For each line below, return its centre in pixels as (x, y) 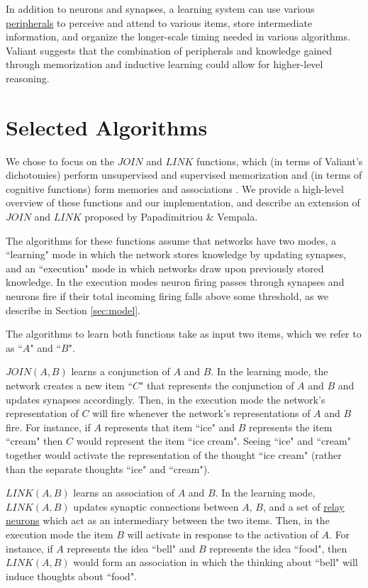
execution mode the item (60, 534)
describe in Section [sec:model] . (73, 310)
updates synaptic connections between (156, 506)
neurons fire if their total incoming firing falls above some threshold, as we (167, 296)
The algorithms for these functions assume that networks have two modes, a (171, 240)
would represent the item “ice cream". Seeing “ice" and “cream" (213, 441)
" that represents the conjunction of (217, 385)
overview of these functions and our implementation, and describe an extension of (183, 203)
